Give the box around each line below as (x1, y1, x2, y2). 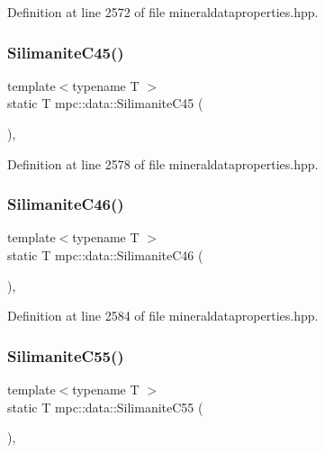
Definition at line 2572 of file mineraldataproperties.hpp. (7, 3, 319, 21)
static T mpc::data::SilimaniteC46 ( (7, 246, 203, 264)
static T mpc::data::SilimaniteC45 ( (7, 94, 203, 113)
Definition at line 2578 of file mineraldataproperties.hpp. (7, 154, 319, 173)
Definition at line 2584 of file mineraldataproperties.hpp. (7, 306, 319, 325)
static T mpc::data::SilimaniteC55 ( (7, 397, 203, 416)
